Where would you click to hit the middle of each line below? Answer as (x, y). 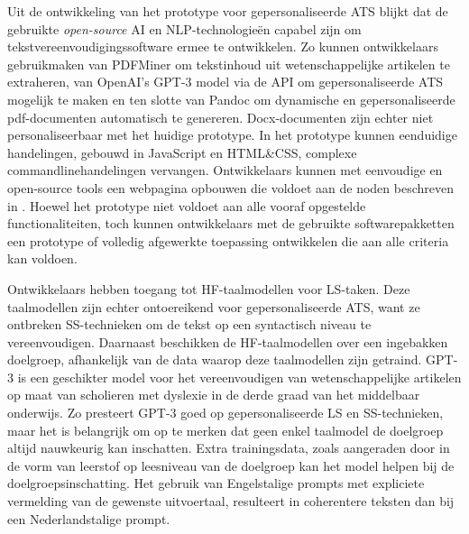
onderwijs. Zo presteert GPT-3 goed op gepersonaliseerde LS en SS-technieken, (225, 413)
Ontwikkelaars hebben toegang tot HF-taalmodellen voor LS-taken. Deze (209, 288)
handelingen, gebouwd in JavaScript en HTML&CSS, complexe (182, 152)
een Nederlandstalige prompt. (89, 518)
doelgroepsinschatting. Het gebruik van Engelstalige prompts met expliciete (216, 483)
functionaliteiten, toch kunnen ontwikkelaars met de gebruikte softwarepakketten (231, 223)
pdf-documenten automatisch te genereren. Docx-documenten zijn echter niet (221, 117)
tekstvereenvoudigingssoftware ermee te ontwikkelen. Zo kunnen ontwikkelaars (223, 46)
